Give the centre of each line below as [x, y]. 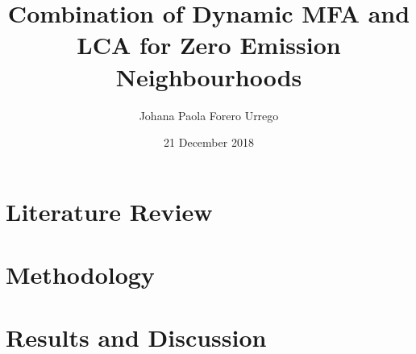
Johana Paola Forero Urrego [209, 115]
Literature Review [109, 211]
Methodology [80, 275]
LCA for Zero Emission [209, 45]
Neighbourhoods [209, 76]
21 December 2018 [209, 142]
